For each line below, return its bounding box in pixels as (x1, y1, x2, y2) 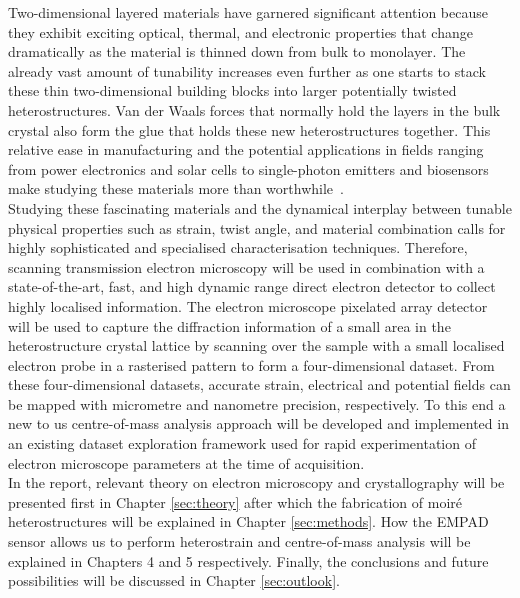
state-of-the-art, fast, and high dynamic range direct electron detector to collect (8, 276, 496, 297)
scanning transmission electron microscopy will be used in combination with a (8, 256, 485, 277)
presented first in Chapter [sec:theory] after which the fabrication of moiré (8, 491, 462, 512)
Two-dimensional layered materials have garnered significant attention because (8, 2, 488, 22)
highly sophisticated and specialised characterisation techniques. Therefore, (8, 237, 468, 258)
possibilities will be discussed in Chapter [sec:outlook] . (8, 570, 340, 591)
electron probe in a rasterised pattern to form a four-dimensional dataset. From (8, 354, 495, 375)
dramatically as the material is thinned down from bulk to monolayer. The (8, 41, 466, 62)
